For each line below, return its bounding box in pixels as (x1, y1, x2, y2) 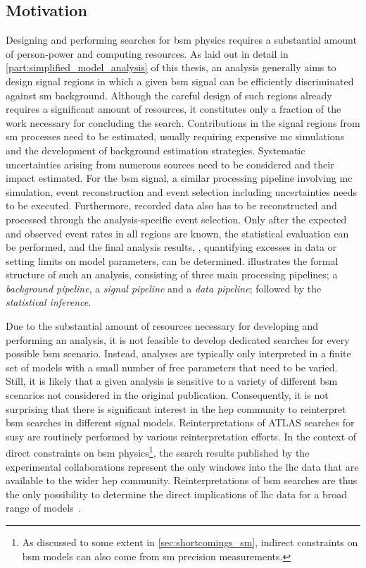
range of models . (6, 500, 82, 515)
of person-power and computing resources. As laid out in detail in (6, 46, 289, 61)
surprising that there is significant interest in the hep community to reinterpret (6, 401, 346, 416)
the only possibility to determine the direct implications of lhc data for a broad (6, 486, 347, 501)
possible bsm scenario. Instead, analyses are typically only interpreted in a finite (6, 346, 351, 361)
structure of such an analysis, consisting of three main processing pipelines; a (6, 267, 338, 282)
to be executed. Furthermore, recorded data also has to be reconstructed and (6, 198, 337, 213)
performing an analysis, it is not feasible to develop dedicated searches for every (6, 332, 350, 347)
